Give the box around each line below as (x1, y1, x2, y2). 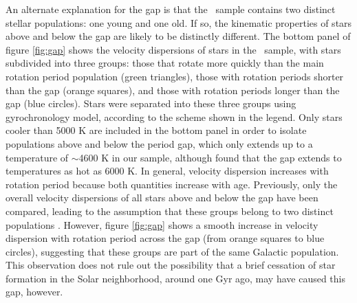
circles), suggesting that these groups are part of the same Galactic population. (6, 244, 339, 258)
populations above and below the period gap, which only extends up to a (6, 136, 313, 150)
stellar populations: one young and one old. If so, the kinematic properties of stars (6, 15, 352, 30)
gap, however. (6, 284, 63, 299)
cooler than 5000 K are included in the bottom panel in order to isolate (6, 123, 307, 137)
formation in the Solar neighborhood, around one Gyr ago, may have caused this (6, 271, 346, 285)
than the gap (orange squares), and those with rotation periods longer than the (6, 82, 340, 97)
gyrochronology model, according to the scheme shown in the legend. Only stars (6, 109, 343, 124)
